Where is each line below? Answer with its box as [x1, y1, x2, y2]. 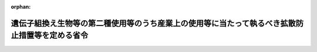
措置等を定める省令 [18, 31, 88, 40]
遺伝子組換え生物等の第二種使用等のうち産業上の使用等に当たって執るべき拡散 [11, 18, 296, 28]
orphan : [11, 3, 31, 10]
